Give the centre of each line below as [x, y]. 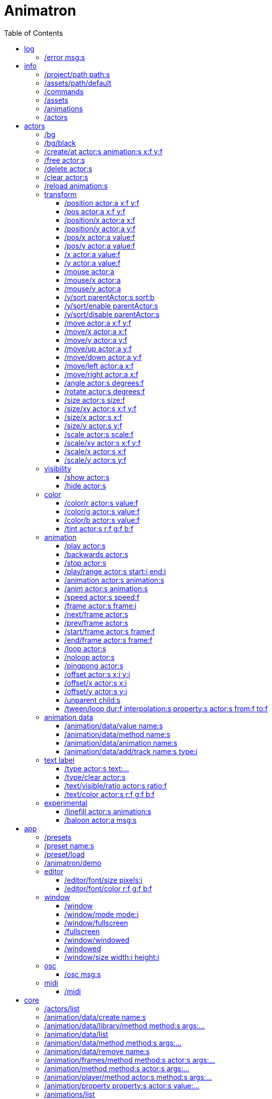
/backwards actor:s [96, 554]
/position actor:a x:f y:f [102, 203]
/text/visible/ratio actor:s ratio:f [116, 785]
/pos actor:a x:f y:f [95, 211]
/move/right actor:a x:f [102, 374]
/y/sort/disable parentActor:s [112, 314]
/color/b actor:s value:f [102, 520]
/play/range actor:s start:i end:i [115, 571]
